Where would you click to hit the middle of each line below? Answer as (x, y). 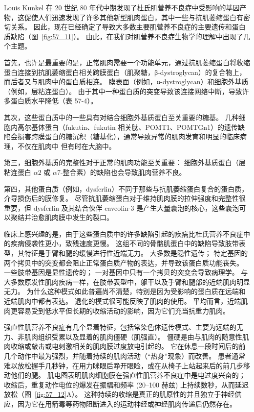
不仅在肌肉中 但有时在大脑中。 (66, 146)
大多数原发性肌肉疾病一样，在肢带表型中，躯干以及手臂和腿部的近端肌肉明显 (127, 281)
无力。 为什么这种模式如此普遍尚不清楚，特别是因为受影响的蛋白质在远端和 (125, 291)
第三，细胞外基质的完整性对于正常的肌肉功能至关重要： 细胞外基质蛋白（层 (125, 162)
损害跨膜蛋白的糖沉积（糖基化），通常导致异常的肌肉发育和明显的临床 (128, 136)
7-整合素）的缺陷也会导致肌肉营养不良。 (121, 172)
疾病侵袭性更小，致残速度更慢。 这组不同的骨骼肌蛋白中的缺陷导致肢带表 (128, 243)
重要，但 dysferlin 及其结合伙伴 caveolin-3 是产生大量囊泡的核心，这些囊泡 (122, 207)
